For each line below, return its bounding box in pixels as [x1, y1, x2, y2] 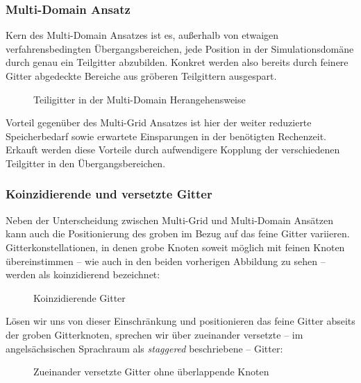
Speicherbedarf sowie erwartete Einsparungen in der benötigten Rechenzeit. [6, 128, 327, 143]
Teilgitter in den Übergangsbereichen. [6, 155, 166, 170]
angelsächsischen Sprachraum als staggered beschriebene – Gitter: [6, 341, 283, 355]
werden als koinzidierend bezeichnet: [6, 267, 160, 282]
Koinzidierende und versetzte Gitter [6, 185, 212, 203]
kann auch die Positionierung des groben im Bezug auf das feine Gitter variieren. [6, 226, 350, 241]
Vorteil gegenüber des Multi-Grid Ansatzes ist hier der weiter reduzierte [6, 115, 312, 130]
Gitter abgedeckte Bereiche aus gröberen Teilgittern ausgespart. [6, 69, 277, 83]
